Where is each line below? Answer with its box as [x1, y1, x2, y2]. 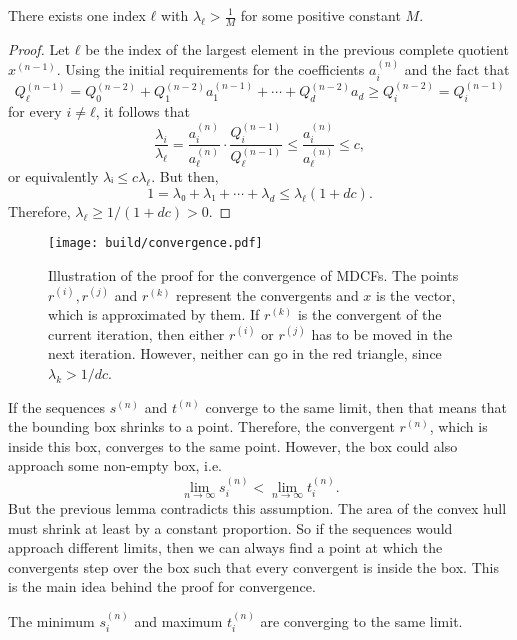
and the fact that [404, 59, 510, 80]
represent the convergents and [176, 284, 359, 305]
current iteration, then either [48, 323, 225, 344]
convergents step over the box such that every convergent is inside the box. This [8, 556, 499, 577]
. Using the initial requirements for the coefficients [56, 59, 365, 80]
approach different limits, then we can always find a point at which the [8, 537, 443, 558]
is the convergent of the [297, 304, 442, 325]
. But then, [151, 166, 219, 187]
